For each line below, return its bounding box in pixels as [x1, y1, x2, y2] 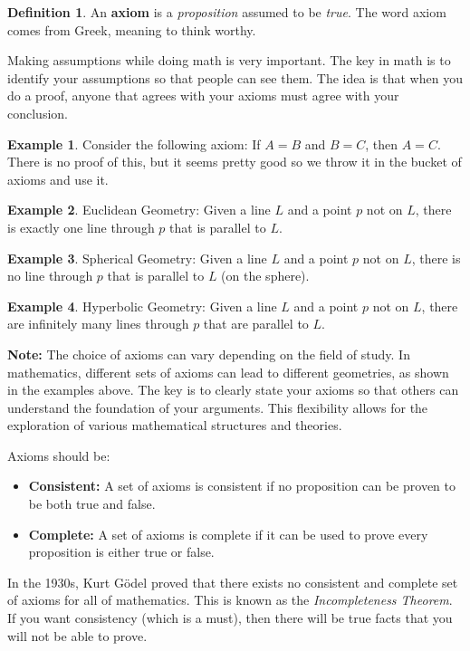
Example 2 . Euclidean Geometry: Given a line [7, 200, 271, 219]
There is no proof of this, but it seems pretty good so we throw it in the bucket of [7, 152, 462, 171]
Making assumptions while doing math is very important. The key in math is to [7, 51, 451, 70]
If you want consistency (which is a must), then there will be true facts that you [7, 608, 453, 627]
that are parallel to [203, 314, 309, 333]
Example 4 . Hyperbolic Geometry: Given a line [7, 296, 277, 315]
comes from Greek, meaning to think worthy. [7, 20, 256, 39]
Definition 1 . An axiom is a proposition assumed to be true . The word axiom [7, 3, 446, 21]
